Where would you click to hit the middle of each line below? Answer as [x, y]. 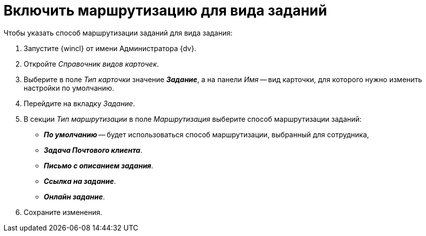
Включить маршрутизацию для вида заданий [165, 11]
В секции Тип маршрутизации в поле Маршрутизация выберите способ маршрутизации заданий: [193, 119]
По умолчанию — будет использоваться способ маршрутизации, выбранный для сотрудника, [206, 134]
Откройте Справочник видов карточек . [91, 64]
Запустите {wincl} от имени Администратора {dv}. [110, 48]
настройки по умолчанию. [69, 88]
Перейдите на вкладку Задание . [79, 103]
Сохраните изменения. [63, 212]
